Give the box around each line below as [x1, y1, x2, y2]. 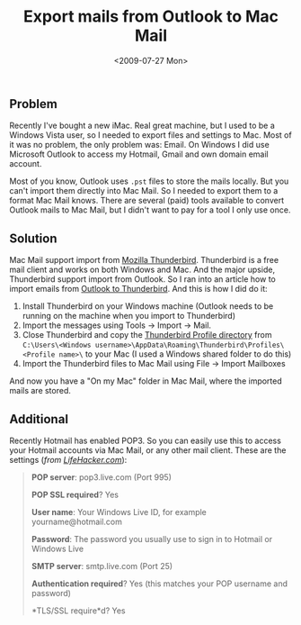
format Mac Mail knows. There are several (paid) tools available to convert [9, 195, 285, 206]
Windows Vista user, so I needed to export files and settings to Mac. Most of [9, 130, 292, 140]
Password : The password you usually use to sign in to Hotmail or [31, 533, 272, 544]
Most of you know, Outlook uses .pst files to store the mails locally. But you [9, 176, 289, 186]
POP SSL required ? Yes [31, 489, 120, 500]
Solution [9, 231, 58, 246]
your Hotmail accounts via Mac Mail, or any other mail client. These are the [9, 444, 287, 456]
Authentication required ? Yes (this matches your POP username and [31, 578, 288, 589]
